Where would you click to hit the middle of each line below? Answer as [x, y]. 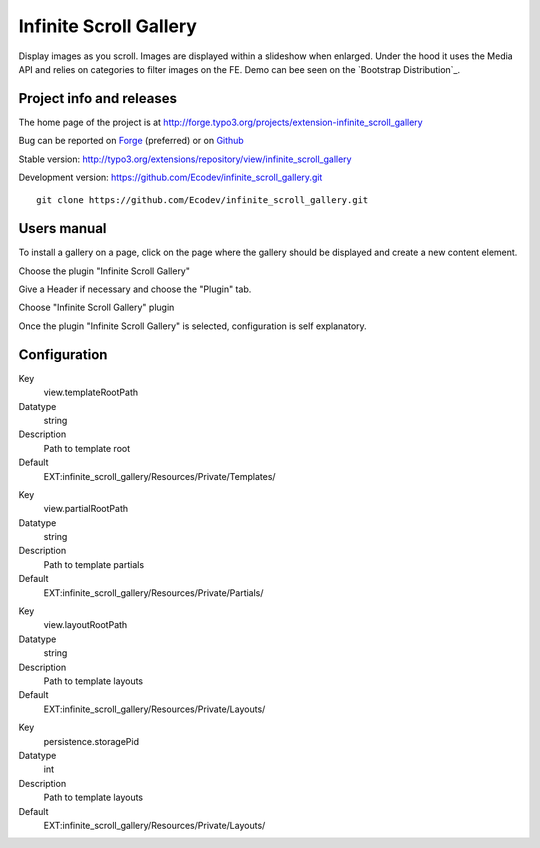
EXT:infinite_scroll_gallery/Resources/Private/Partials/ [153, 592]
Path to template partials [94, 564]
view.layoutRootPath [85, 625]
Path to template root [87, 448]
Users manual [62, 228]
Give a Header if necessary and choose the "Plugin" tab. [135, 289]
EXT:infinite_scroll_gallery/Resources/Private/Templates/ [159, 476]
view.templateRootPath [91, 392]
